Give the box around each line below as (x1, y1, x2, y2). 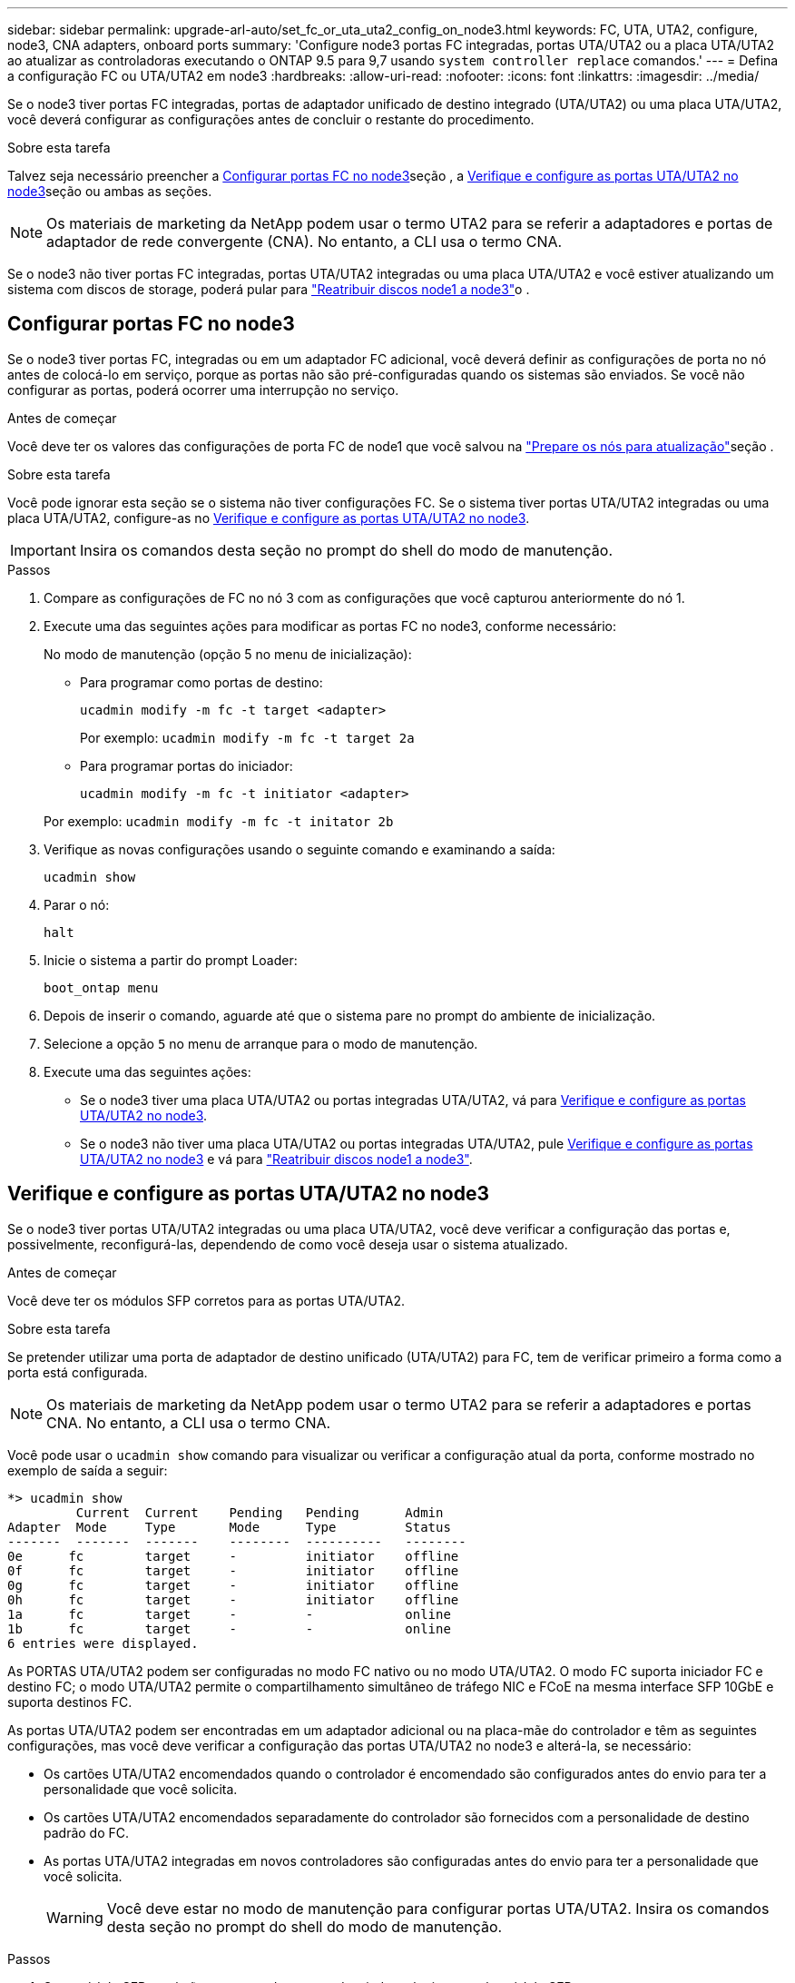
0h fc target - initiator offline (7, 1592, 459, 1607)
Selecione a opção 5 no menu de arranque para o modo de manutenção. (44, 1035, 478, 1051)
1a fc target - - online (7, 1606, 451, 1622)
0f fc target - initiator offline (7, 1563, 459, 1578)
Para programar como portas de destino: (80, 674, 323, 690)
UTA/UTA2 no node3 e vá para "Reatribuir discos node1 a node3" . (80, 1150, 473, 1167)
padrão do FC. (44, 1824, 130, 1840)
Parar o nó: (44, 896, 110, 913)
